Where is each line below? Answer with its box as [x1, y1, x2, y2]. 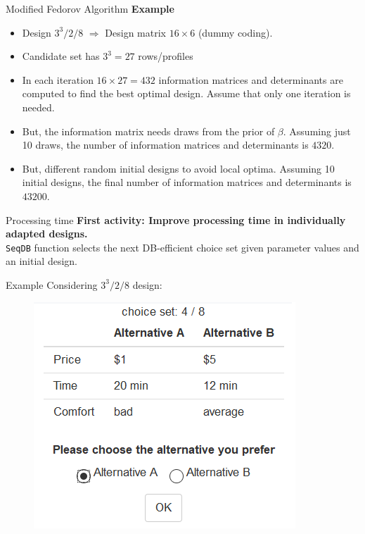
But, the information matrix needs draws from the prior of [22, 123, 275, 138]
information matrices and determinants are [158, 72, 343, 87]
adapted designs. [6, 226, 88, 241]
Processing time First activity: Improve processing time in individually [6, 212, 346, 227]
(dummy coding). [198, 25, 273, 39]
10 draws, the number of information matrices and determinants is [22, 137, 309, 152]
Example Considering [6, 277, 98, 292]
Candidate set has [22, 49, 100, 63]
